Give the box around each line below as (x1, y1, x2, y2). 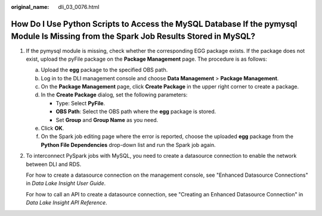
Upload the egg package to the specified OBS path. (41, 66, 168, 74)
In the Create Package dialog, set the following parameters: (41, 91, 188, 98)
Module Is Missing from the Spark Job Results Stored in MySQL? (11, 32, 256, 42)
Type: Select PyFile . (55, 99, 106, 107)
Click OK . (41, 125, 64, 132)
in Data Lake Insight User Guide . (26, 180, 106, 187)
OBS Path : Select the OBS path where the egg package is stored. (55, 108, 216, 115)
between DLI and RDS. (26, 161, 82, 168)
